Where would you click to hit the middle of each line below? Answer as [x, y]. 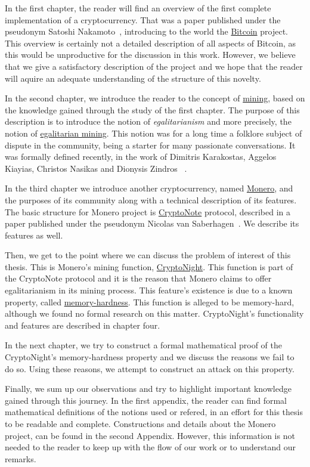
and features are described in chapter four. [83, 325]
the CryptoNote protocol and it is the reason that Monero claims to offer [138, 278]
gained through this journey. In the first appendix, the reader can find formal [146, 400]
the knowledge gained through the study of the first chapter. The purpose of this [152, 109]
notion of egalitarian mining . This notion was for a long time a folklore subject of [154, 133]
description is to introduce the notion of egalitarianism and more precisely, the [148, 121]
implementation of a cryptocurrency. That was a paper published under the [143, 19]
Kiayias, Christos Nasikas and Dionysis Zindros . [96, 168]
